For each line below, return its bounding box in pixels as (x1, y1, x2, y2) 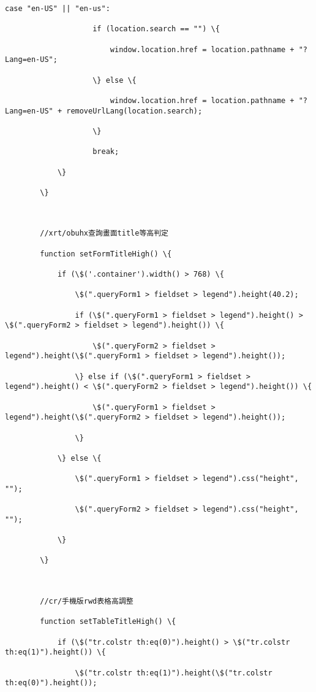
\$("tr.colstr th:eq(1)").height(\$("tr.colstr (75, 668, 273, 677)
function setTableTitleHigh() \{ (40, 617, 176, 626)
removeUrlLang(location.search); (66, 106, 203, 115)
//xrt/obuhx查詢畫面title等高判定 (40, 229, 168, 238)
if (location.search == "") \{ (92, 25, 220, 34)
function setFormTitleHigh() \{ (40, 249, 172, 258)
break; (92, 147, 119, 156)
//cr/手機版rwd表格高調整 (40, 597, 134, 606)
